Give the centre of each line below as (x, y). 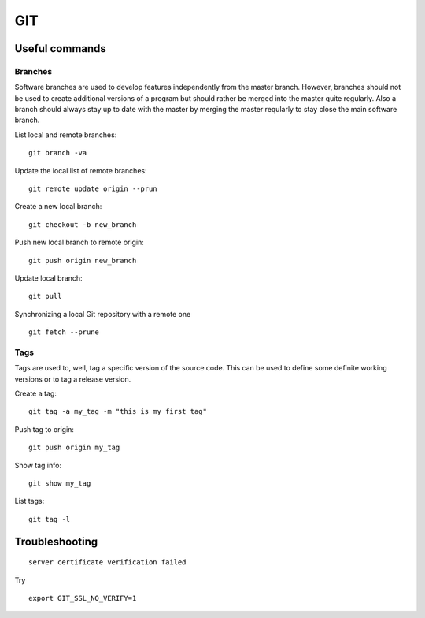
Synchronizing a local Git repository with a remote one (103, 314)
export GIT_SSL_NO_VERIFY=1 (83, 598)
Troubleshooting (56, 541)
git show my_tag (60, 484)
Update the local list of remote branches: (81, 170)
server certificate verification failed (107, 562)
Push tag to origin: (44, 429)
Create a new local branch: (58, 207)
